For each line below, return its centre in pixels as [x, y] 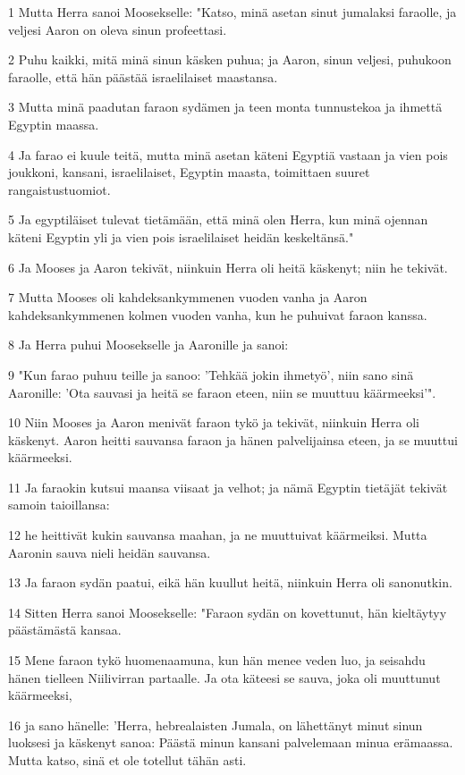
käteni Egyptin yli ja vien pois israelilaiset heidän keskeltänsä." [181, 236]
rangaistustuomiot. [59, 189]
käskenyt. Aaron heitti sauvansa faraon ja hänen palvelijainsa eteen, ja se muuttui [233, 439]
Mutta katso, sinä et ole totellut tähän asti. [127, 760]
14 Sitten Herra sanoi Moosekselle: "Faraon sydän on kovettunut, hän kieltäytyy [228, 612]
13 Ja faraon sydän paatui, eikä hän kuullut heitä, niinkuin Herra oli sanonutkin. [230, 582]
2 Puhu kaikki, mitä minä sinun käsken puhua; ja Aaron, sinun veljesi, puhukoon [230, 59]
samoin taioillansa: [59, 505]
